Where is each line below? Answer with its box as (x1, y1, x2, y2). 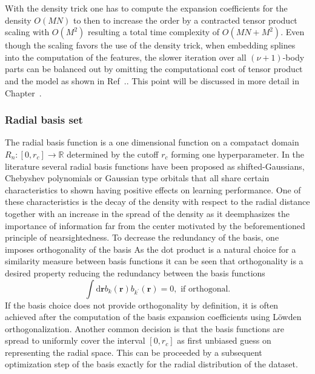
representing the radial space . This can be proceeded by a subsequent (5, 346, 262, 358)
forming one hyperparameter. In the (171, 147, 305, 160)
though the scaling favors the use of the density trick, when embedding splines (5, 39, 296, 52)
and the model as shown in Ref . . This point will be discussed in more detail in (5, 74, 300, 87)
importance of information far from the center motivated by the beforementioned (5, 219, 305, 232)
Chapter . (5, 86, 42, 99)
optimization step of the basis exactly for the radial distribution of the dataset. (5, 358, 298, 370)
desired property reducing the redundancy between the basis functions (5, 266, 265, 279)
